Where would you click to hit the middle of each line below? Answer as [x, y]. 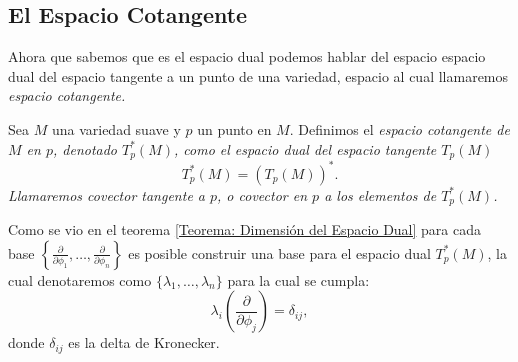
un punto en [234, 128]
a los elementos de [380, 194]
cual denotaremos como [80, 279]
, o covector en [262, 194]
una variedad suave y [116, 128]
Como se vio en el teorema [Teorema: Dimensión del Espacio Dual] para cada [245, 228]
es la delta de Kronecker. [144, 342]
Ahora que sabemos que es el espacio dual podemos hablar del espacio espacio [247, 56]
